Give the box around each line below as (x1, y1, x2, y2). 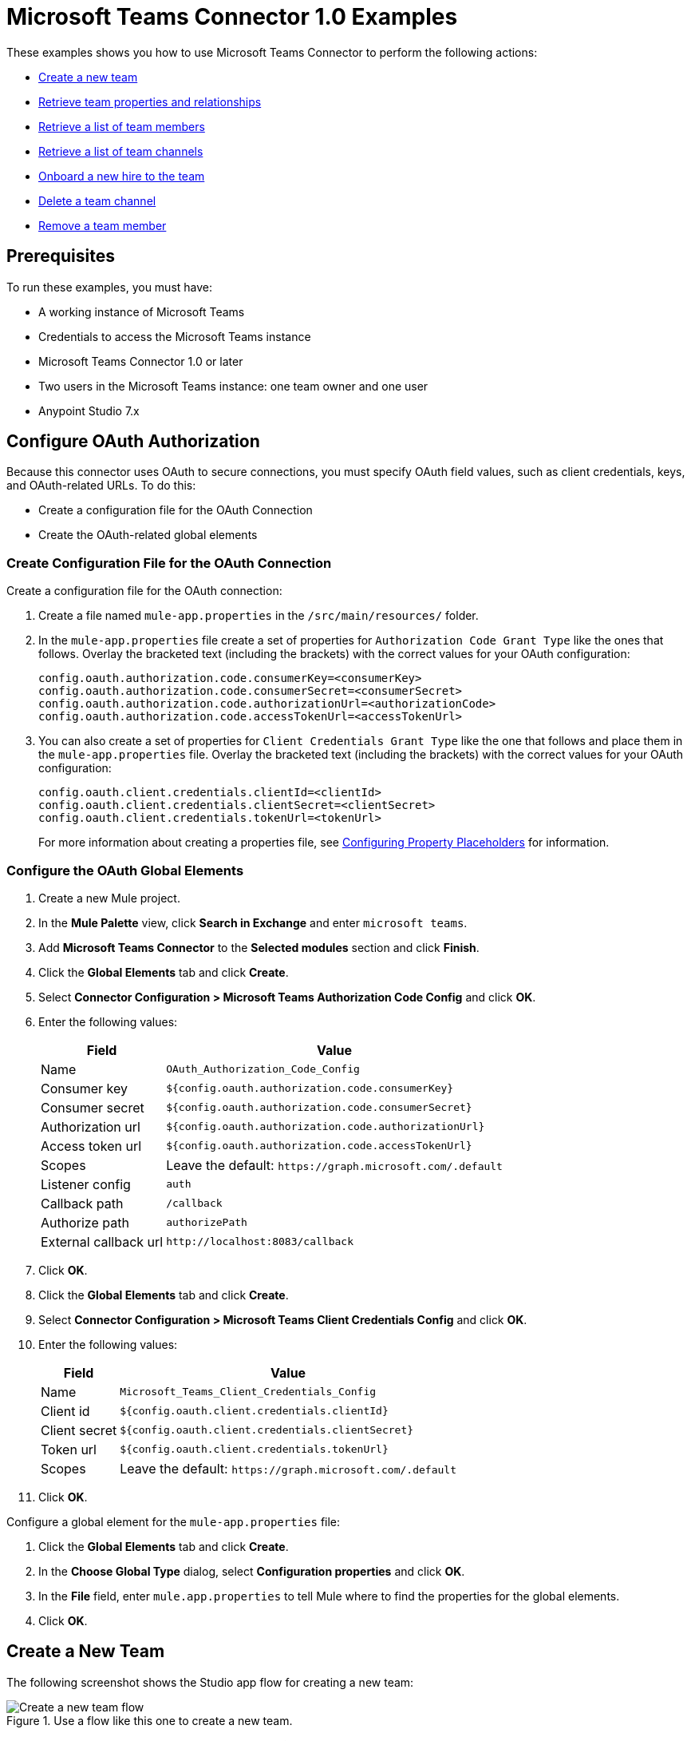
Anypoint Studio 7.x (38, 403, 140, 418)
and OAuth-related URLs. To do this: (6, 478, 196, 493)
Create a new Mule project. (38, 890, 180, 905)
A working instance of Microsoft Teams (38, 304, 245, 319)
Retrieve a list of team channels (38, 144, 203, 158)
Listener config (41, 1176, 131, 1192)
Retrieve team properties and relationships (38, 94, 262, 109)
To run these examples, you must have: (6, 280, 213, 294)
